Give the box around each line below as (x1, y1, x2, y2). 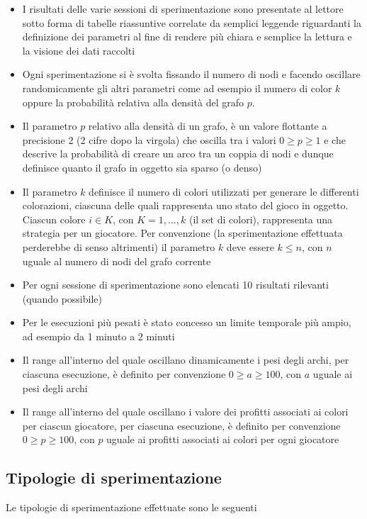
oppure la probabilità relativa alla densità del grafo (22, 94, 244, 109)
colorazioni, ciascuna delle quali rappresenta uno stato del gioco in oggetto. (22, 198, 349, 213)
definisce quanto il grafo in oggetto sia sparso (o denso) (22, 160, 262, 174)
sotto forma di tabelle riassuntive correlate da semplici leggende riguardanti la (22, 15, 361, 30)
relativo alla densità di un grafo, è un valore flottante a (88, 118, 327, 133)
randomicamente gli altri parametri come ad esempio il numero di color (22, 80, 332, 95)
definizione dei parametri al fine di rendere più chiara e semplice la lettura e (22, 29, 352, 44)
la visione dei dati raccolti (22, 43, 135, 57)
